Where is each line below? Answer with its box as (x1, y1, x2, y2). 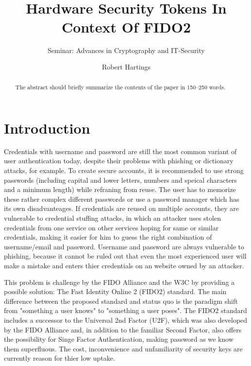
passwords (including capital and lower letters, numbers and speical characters (4, 174, 237, 185)
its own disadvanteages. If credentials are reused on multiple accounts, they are (4, 203, 239, 213)
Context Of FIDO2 (61, 17, 191, 37)
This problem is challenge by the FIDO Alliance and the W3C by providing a (4, 277, 235, 287)
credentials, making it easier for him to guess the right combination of (4, 232, 212, 242)
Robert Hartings (102, 61, 151, 71)
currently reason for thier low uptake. (4, 353, 115, 363)
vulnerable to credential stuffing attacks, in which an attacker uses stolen (4, 213, 221, 223)
